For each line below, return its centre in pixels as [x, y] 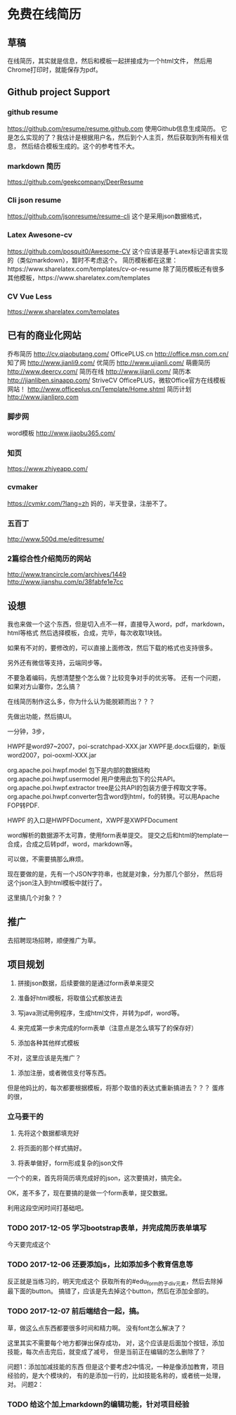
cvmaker [23, 487]
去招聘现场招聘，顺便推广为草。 [53, 940]
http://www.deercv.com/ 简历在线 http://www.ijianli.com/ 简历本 [99, 371]
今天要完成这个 [29, 1245]
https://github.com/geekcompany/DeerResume [76, 182]
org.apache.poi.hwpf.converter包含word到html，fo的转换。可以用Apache [113, 796]
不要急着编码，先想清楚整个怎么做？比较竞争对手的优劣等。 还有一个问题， [116, 677]
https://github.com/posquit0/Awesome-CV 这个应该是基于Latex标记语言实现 [118, 251]
